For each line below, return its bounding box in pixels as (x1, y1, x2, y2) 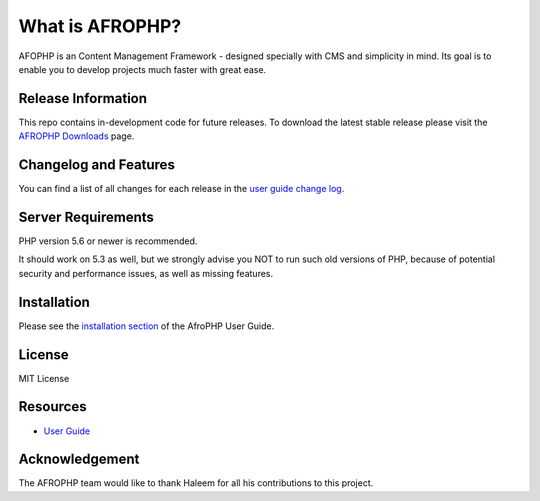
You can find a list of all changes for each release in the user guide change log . (18, 183, 345, 195)
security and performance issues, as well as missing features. (18, 267, 274, 279)
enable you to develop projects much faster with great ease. (18, 63, 267, 75)
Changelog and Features (18, 156, 175, 174)
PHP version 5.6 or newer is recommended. (18, 235, 198, 247)
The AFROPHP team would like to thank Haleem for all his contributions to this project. (18, 477, 374, 489)
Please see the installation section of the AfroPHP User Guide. (18, 320, 275, 332)
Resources (18, 398, 87, 415)
